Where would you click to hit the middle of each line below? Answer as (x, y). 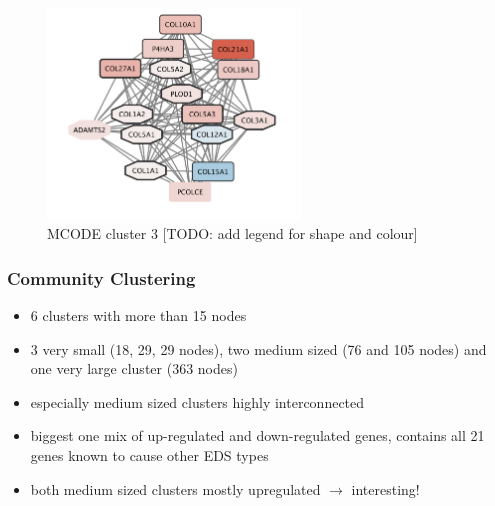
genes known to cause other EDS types (149, 454)
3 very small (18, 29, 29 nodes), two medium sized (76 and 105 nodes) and (258, 348)
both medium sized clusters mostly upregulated (175, 488)
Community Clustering (101, 277)
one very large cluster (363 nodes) (134, 368)
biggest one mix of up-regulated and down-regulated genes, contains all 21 (257, 435)
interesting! (385, 488)
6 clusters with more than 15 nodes (138, 315)
